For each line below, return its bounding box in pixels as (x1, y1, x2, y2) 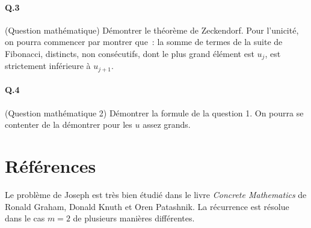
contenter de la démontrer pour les (5, 118, 132, 131)
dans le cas (5, 212, 45, 224)
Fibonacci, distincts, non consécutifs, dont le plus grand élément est (5, 47, 254, 59)
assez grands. (143, 118, 191, 131)
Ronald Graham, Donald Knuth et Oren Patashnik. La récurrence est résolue (5, 200, 289, 212)
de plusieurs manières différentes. (73, 212, 195, 224)
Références (5, 154, 96, 178)
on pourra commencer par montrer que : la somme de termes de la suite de (5, 35, 283, 48)
